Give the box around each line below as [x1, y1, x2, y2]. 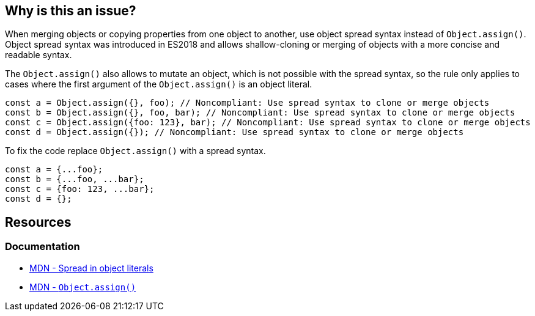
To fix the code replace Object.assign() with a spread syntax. [5, 145, 266, 156]
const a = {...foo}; [5, 164, 103, 175]
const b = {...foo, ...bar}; [5, 174, 144, 185]
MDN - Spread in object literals [29, 262, 153, 273]
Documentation [5, 240, 80, 253]
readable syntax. [5, 50, 72, 61]
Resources [5, 214, 72, 230]
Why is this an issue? [5, 3, 136, 18]
